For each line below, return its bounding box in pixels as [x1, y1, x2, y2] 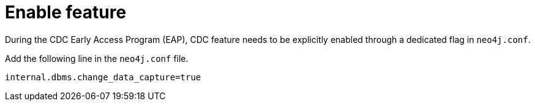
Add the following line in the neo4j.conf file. [5, 53, 189, 64]
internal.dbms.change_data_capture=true [5, 72, 201, 82]
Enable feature [5, 2, 127, 23]
